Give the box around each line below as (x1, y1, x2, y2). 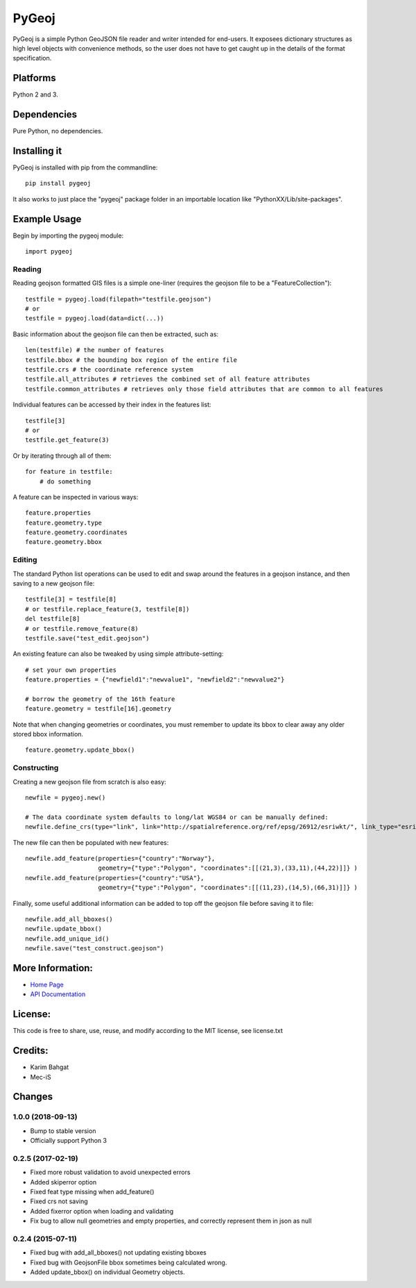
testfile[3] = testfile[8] (25, 595, 117, 604)
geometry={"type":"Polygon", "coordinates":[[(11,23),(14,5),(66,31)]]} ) (98, 884, 358, 892)
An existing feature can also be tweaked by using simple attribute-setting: (12, 650, 224, 658)
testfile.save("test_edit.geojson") (25, 634, 150, 642)
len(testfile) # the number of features (25, 346, 164, 354)
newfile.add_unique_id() (25, 934, 110, 943)
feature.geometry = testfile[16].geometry (25, 705, 172, 713)
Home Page (30, 980, 64, 989)
